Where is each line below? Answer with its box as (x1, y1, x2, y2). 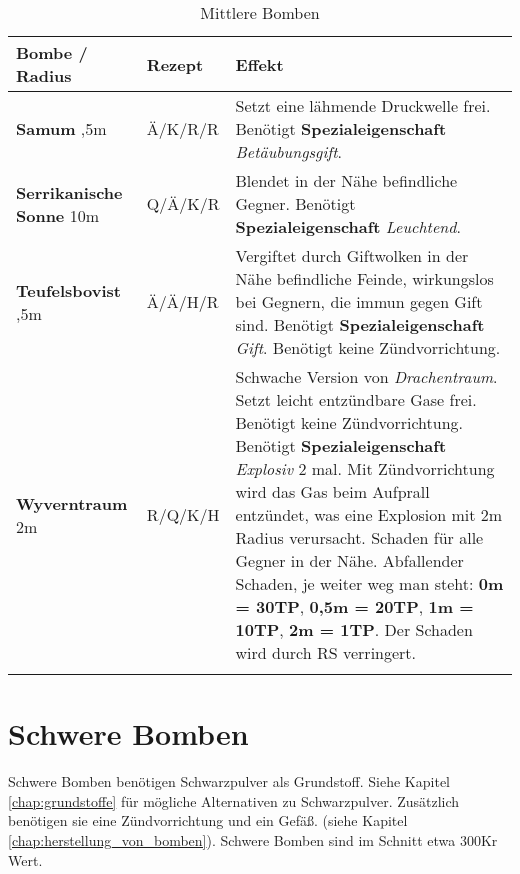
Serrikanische (16, 180, 123, 204)
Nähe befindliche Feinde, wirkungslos (235, 267, 494, 290)
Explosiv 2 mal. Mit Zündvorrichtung (235, 457, 495, 480)
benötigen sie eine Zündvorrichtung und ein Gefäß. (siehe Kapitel (8, 810, 408, 831)
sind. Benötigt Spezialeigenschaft (235, 313, 485, 336)
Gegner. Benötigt (235, 192, 356, 215)
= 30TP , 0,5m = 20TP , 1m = (235, 595, 474, 618)
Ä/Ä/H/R (146, 290, 219, 313)
